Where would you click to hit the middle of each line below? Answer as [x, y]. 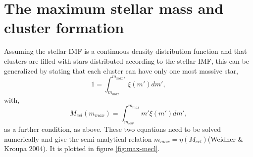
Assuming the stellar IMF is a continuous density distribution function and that [126, 51]
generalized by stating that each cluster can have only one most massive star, [121, 70]
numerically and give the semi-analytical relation [78, 138]
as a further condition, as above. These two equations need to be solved [112, 129]
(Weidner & [226, 138]
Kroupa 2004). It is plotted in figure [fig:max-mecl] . [82, 148]
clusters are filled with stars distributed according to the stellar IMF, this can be [126, 60]
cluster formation [64, 27]
